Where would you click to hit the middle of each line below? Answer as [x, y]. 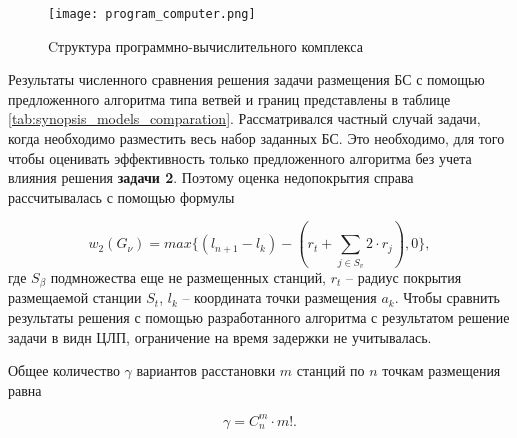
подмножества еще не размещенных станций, [188, 276]
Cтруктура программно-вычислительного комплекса [205, 45]
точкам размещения [441, 370]
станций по [330, 370]
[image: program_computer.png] [152, 14]
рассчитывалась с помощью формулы [121, 196]
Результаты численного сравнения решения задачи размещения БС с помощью [246, 79]
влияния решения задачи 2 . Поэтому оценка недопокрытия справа [211, 177]
